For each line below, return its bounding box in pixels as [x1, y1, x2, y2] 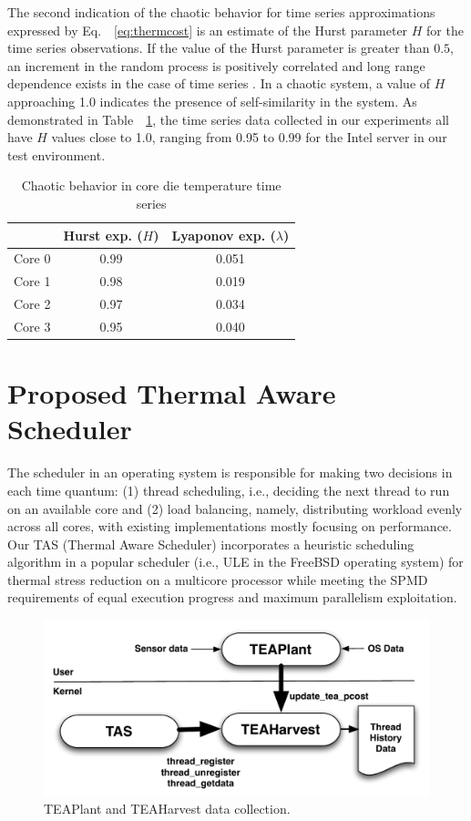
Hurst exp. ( [63, 225, 143, 244]
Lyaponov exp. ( [171, 225, 276, 244]
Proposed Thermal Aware [7, 375, 336, 412]
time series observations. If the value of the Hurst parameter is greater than [7, 38, 430, 57]
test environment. [7, 145, 106, 164]
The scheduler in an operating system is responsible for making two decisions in [7, 463, 453, 482]
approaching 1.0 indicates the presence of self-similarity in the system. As [7, 91, 417, 110]
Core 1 [14, 272, 51, 291]
